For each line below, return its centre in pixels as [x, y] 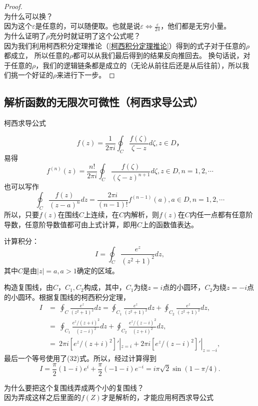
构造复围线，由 [28, 287]
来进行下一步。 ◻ [86, 75]
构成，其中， [105, 287]
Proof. [13, 6]
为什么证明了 [25, 36]
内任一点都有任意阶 [221, 214]
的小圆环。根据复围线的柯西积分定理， [67, 297]
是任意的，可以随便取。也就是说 [88, 26]
